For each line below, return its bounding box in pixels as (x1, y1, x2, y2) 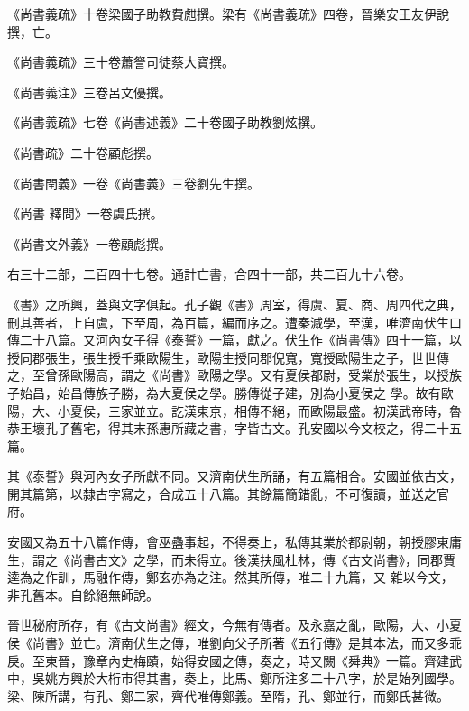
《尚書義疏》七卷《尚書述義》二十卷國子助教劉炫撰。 (7, 113, 323, 132)
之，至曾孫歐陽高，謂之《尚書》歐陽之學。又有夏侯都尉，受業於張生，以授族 (7, 365, 462, 384)
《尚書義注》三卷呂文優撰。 (7, 82, 171, 101)
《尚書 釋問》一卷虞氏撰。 (7, 204, 163, 223)
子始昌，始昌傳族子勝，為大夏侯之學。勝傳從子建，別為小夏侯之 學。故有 (7, 383, 441, 402)
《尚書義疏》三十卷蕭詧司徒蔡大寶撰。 (7, 52, 234, 71)
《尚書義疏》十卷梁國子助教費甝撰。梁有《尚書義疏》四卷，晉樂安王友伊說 (7, 5, 449, 23)
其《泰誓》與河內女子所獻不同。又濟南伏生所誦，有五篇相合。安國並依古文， (7, 466, 462, 485)
